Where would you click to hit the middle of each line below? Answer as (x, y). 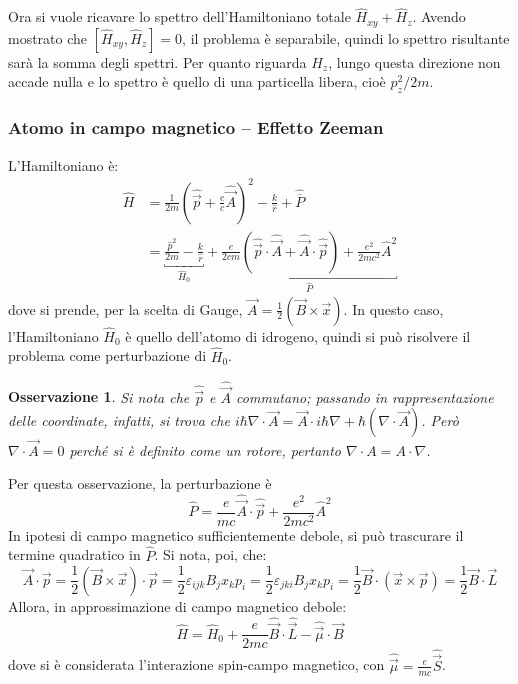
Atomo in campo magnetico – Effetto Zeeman (196, 127)
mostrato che (48, 37)
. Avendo (439, 16)
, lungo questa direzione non (414, 61)
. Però (440, 420)
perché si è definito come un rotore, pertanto (205, 449)
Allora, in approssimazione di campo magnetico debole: (177, 605)
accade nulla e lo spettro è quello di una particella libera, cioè (197, 81)
